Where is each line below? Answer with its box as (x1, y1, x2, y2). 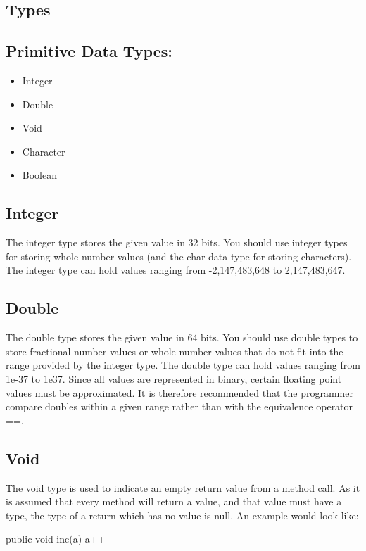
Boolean (22, 167, 57, 182)
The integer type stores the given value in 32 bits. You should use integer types (6, 235, 348, 250)
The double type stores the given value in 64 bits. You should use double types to (6, 330, 358, 345)
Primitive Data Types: (6, 40, 172, 62)
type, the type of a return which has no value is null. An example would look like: (6, 507, 359, 522)
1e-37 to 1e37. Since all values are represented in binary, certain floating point (6, 371, 342, 386)
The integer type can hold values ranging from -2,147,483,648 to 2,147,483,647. (6, 262, 346, 277)
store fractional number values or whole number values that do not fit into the (6, 343, 343, 358)
